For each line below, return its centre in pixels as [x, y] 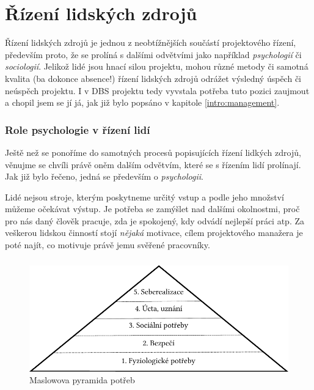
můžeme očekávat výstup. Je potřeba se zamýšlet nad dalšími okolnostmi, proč [152, 209]
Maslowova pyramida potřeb [82, 380]
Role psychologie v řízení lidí [78, 129]
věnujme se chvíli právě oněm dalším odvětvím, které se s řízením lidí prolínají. [153, 164]
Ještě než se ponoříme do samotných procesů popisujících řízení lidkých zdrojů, [153, 152]
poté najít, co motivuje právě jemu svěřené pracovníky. [108, 245]
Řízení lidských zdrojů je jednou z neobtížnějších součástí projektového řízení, [151, 42]
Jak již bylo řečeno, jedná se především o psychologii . [104, 176]
